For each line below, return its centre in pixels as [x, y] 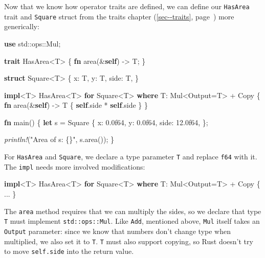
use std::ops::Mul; [32, 43]
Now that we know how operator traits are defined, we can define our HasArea [127, 6]
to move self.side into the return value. [69, 251]
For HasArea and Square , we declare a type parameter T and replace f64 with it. [131, 157]
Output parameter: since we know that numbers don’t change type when [117, 231]
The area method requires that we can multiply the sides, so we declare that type [133, 211]
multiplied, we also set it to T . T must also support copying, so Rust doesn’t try [129, 241]
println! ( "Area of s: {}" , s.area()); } [59, 139]
